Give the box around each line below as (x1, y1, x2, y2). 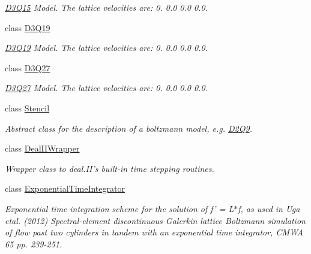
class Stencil (5, 101, 50, 114)
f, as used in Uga (238, 202, 300, 214)
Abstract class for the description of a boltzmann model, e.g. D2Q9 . (5, 122, 252, 134)
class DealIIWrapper (5, 142, 80, 155)
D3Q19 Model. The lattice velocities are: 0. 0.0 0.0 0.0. (5, 41, 208, 54)
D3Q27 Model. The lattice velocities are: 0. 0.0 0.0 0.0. (5, 81, 208, 94)
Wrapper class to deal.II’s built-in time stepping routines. (5, 162, 214, 174)
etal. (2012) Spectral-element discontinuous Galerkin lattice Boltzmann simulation (5, 214, 306, 226)
